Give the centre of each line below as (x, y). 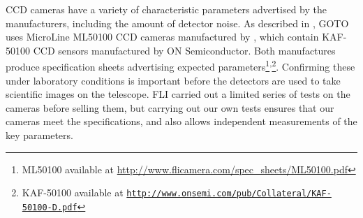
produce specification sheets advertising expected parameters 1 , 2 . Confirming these (180, 66)
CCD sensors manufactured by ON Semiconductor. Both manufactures (184, 50)
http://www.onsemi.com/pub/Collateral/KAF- (229, 194)
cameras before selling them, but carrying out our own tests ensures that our (170, 107)
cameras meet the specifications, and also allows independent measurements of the (181, 121)
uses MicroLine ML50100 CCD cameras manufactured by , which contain (162, 37)
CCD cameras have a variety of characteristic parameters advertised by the (166, 9)
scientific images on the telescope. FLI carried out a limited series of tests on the (178, 94)
